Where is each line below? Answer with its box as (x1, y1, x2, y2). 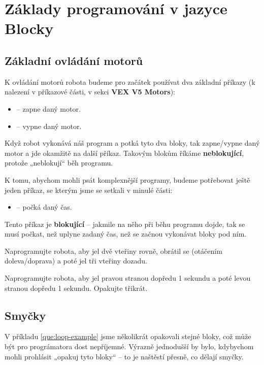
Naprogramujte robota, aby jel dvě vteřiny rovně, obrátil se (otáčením (5, 245, 222, 256)
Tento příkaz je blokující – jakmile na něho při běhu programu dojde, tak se (5, 218, 245, 229)
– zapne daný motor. (16, 103, 81, 114)
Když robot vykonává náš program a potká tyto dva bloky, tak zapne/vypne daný (5, 138, 260, 148)
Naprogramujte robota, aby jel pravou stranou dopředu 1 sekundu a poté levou (5, 273, 251, 283)
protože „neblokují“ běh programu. (5, 157, 113, 168)
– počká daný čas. (16, 202, 72, 212)
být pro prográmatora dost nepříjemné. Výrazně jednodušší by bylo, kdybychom (5, 341, 254, 352)
